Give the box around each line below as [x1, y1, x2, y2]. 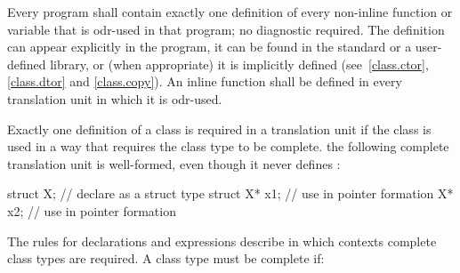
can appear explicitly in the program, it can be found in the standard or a [7, 37, 412, 56]
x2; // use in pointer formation [7, 201, 176, 220]
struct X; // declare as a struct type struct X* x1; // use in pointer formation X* [7, 184, 454, 203]
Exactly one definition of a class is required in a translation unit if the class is [7, 119, 432, 138]
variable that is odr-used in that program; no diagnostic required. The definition [7, 20, 445, 38]
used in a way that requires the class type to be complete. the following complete [7, 137, 449, 156]
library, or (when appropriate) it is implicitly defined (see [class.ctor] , [50, 54, 429, 73]
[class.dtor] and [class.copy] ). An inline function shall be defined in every [7, 72, 402, 91]
